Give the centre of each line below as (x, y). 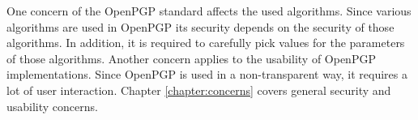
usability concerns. (52, 106)
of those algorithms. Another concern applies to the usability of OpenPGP (191, 58)
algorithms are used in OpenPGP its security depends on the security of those (200, 26)
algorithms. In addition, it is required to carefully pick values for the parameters (206, 43)
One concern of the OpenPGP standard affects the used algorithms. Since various (209, 11)
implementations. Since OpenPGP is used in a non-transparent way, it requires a (207, 74)
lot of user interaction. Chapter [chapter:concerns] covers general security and (199, 90)
